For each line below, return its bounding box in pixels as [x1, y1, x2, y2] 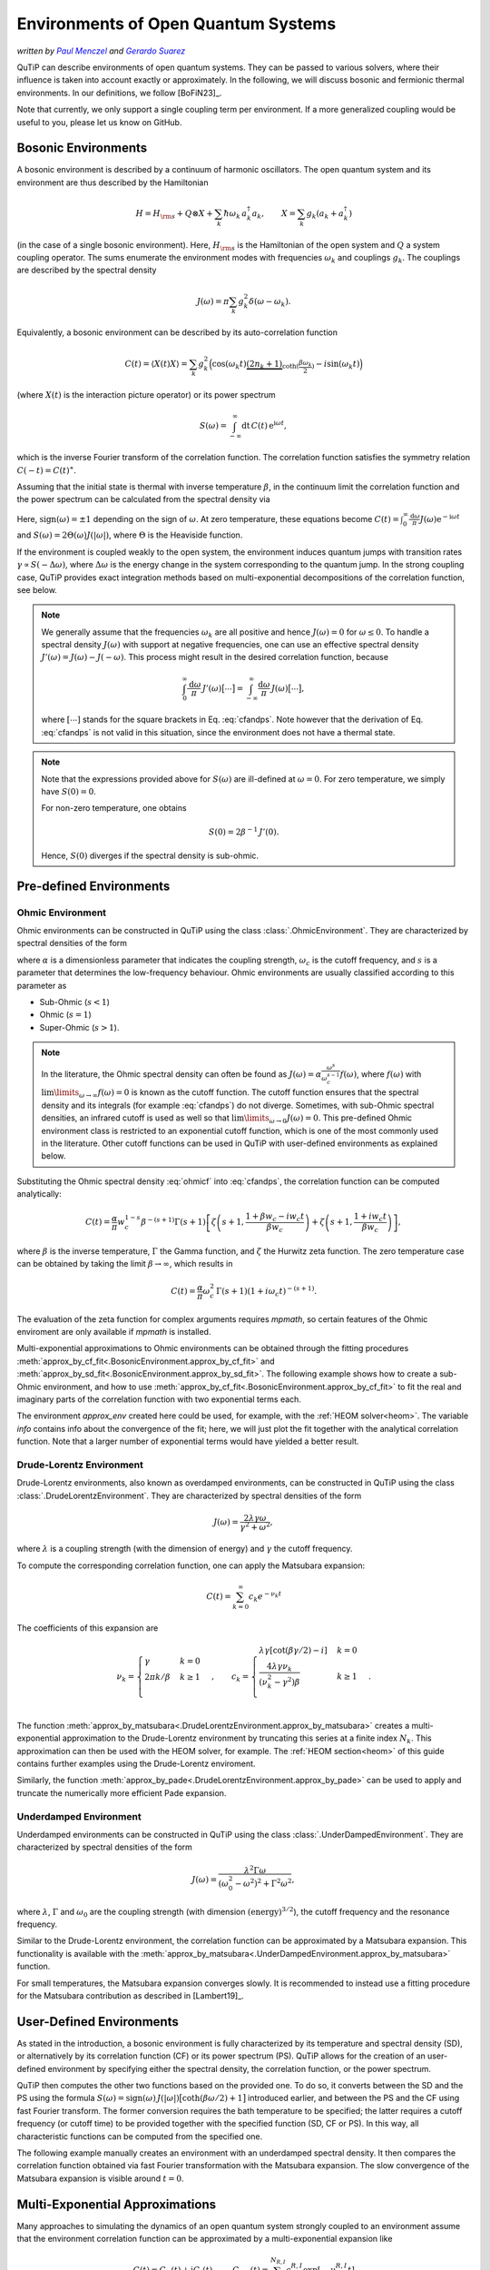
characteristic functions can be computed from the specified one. [16, 2130, 263, 2142]
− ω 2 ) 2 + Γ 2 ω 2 [234, 1877, 292, 1889]
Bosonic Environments [16, 141, 148, 156]
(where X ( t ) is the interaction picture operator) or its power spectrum [16, 390, 276, 400]
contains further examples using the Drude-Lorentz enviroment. [16, 1758, 256, 1770]
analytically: [16, 1189, 63, 1199]
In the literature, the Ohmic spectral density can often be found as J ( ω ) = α [41, 1069, 322, 1080]
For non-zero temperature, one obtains [41, 803, 187, 814]
